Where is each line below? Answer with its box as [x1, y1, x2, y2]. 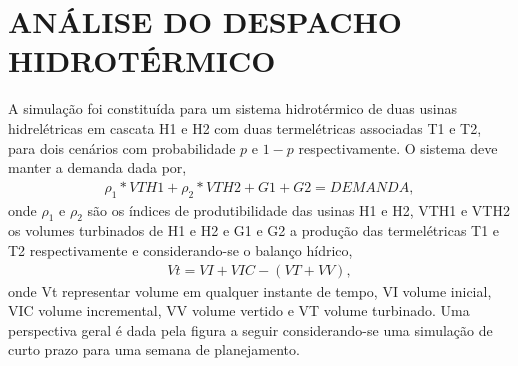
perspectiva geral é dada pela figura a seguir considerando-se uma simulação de [8, 319, 493, 340]
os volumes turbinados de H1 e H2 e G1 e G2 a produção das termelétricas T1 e [8, 220, 500, 241]
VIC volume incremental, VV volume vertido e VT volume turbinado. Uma [8, 300, 470, 321]
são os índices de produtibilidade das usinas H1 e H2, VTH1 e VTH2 [87, 199, 510, 220]
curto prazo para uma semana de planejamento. [8, 339, 300, 360]
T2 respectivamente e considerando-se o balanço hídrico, [8, 239, 353, 260]
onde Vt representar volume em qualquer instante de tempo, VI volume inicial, [8, 280, 492, 301]
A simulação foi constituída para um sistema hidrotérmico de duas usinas [8, 98, 458, 119]
